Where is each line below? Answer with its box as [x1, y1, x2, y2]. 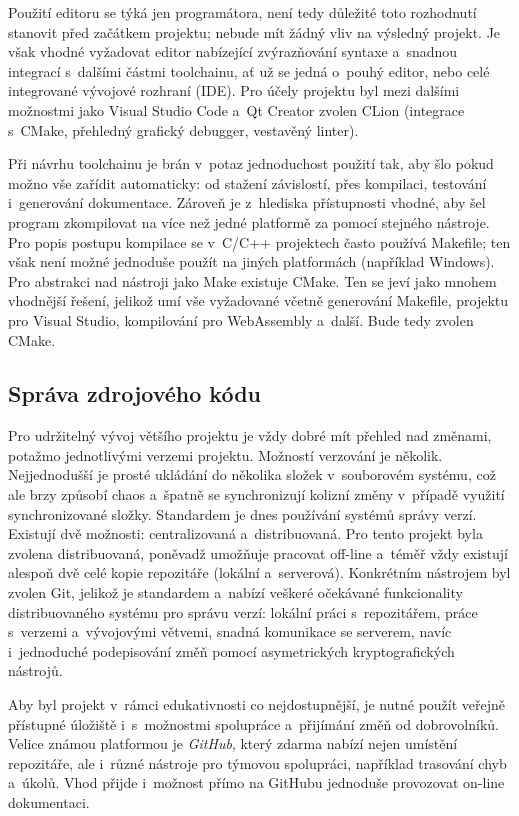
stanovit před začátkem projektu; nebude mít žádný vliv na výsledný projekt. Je [8, 21, 501, 42]
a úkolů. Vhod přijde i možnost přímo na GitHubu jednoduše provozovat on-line [8, 772, 505, 793]
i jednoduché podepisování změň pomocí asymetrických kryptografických [8, 640, 455, 661]
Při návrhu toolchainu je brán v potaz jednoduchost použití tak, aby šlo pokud [8, 153, 494, 174]
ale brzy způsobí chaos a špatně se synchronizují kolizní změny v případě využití [8, 484, 505, 505]
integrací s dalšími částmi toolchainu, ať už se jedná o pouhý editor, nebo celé [8, 60, 490, 81]
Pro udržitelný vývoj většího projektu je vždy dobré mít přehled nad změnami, [8, 425, 492, 446]
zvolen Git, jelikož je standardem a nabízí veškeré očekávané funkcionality [8, 582, 463, 603]
